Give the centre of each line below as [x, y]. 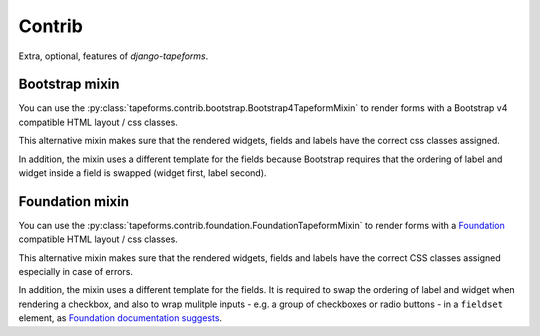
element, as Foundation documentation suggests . [120, 318]
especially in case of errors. [76, 272]
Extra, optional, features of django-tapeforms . [113, 56]
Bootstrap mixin [69, 84]
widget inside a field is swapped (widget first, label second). [142, 173]
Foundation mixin [74, 201]
